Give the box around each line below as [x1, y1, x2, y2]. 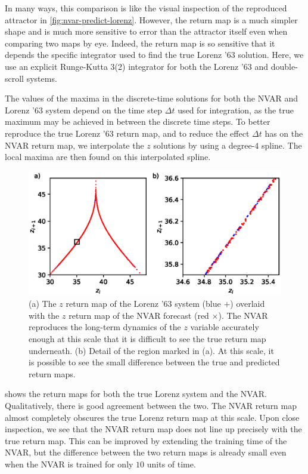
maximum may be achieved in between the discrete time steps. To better [5, 115, 270, 128]
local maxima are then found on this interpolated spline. [5, 150, 211, 163]
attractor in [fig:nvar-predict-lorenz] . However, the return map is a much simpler [5, 13, 298, 26]
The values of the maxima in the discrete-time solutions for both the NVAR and [5, 92, 298, 104]
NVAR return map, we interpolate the [5, 138, 144, 151]
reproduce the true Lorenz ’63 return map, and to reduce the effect [5, 127, 250, 139]
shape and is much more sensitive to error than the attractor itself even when [5, 25, 288, 38]
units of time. [147, 457, 196, 470]
